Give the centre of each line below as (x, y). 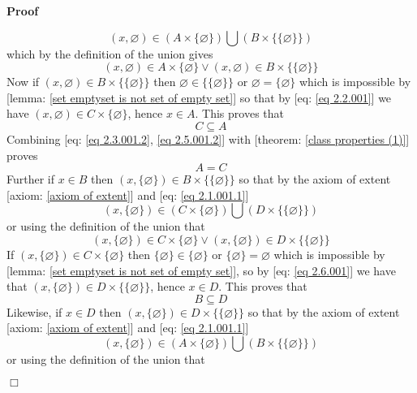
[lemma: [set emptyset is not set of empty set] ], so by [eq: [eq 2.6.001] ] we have (201, 270)
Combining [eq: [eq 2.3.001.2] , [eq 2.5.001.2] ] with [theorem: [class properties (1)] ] (208, 138)
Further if (31, 179)
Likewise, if (34, 311)
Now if (23, 82)
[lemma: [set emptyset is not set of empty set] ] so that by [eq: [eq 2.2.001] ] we (199, 97)
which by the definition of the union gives (110, 53)
